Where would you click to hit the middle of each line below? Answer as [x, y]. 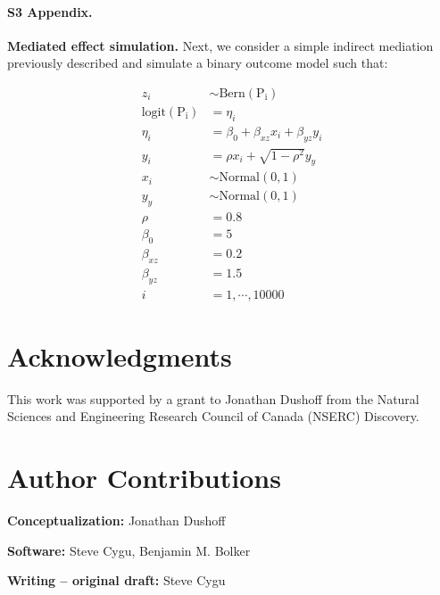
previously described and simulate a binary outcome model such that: [198, 63]
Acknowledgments [120, 355]
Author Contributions [144, 478]
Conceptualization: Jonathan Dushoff [116, 521]
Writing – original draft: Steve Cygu [116, 580]
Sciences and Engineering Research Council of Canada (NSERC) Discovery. [213, 416]
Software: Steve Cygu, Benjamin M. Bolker [129, 550]
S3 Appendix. [50, 11]
